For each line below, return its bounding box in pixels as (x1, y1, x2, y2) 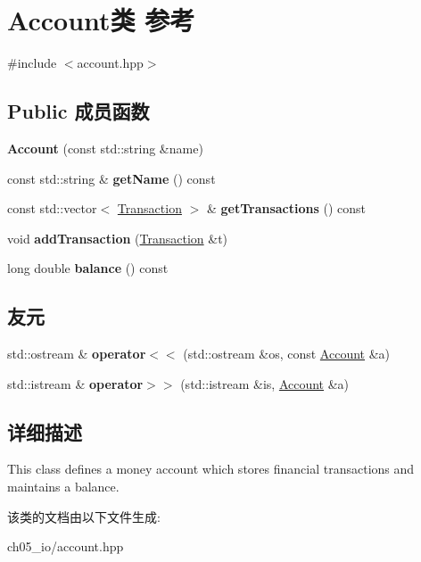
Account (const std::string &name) (7, 138, 203, 157)
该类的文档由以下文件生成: (7, 507, 161, 525)
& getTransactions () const (206, 199, 367, 218)
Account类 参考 (7, 2, 195, 38)
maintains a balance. (7, 477, 120, 496)
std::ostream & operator (7, 344, 146, 363)
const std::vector (7, 199, 97, 218)
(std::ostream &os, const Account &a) (183, 344, 391, 363)
